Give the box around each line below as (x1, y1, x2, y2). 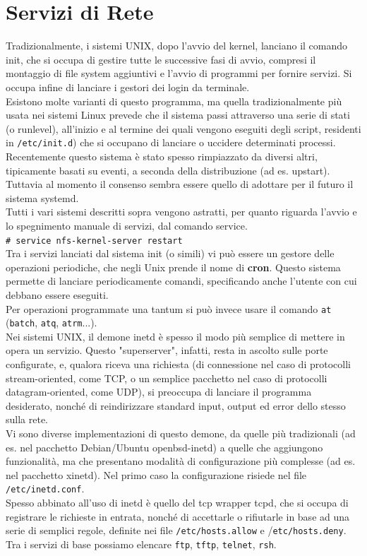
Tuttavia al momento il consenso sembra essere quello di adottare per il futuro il (6, 177, 354, 191)
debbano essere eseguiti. (6, 287, 109, 302)
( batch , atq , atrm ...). (6, 315, 97, 330)
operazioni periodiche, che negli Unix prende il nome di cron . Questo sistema (6, 259, 341, 274)
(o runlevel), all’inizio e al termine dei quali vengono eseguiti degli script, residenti (6, 121, 361, 136)
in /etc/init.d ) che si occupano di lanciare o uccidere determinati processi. (6, 135, 336, 150)
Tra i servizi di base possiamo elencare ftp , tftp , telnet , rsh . (6, 536, 277, 551)
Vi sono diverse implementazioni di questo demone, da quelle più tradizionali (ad (6, 426, 356, 440)
